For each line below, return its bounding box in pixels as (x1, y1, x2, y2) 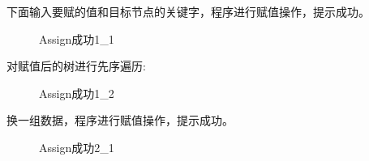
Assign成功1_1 (39, 30, 114, 47)
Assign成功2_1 (39, 138, 114, 155)
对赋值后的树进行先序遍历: (6, 57, 146, 74)
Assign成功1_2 (39, 84, 114, 101)
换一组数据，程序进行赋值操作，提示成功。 (6, 112, 234, 129)
